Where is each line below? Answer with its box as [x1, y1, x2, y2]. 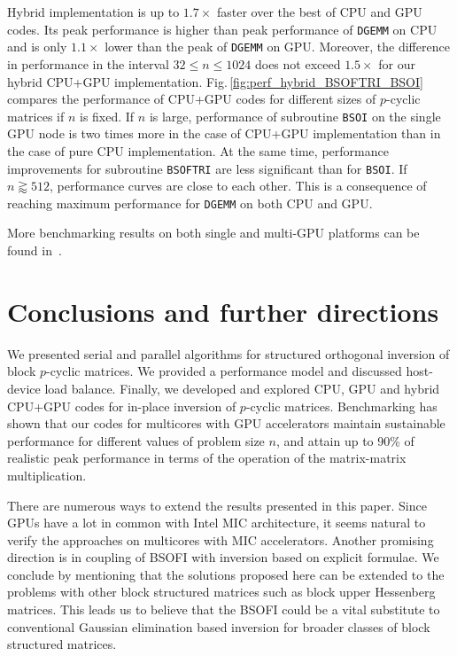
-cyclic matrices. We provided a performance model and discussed [46, 362, 402, 380]
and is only [7, 37, 67, 56]
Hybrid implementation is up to [7, 3, 180, 20]
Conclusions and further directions [7, 293, 439, 329]
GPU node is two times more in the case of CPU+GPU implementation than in [7, 124, 441, 143]
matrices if [7, 106, 65, 125]
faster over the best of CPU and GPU [216, 3, 422, 20]
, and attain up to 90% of [275, 431, 414, 449]
